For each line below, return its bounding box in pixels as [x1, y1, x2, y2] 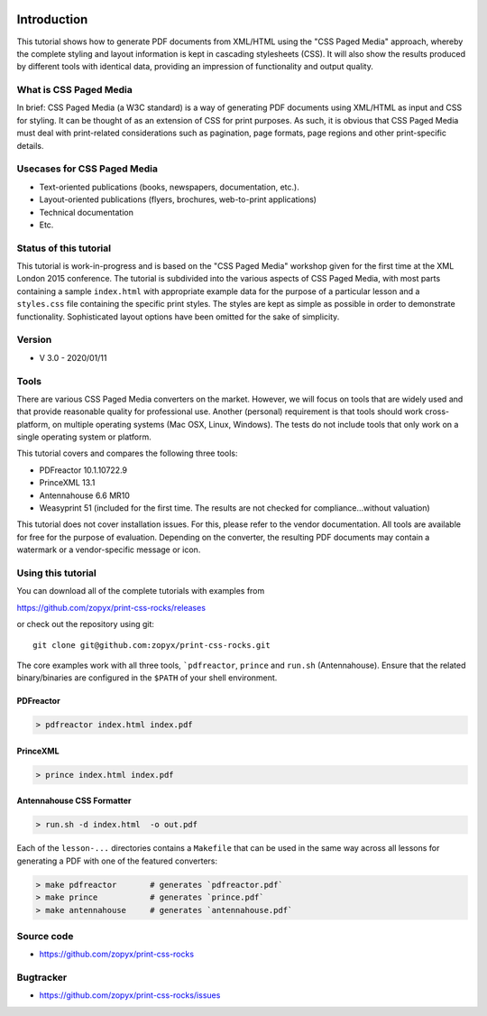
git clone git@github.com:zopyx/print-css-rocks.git [32, 640, 271, 650]
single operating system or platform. [16, 431, 152, 442]
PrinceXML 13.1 [39, 477, 96, 488]
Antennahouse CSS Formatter [16, 795, 132, 807]
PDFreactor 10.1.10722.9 [39, 465, 128, 476]
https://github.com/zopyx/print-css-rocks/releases [16, 602, 207, 613]
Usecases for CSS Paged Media [16, 162, 158, 175]
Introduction [16, 12, 88, 27]
